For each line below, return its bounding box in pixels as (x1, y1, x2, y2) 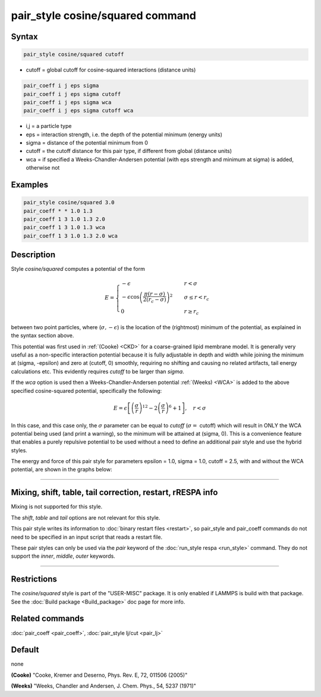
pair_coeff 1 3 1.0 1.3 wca (23, 224, 105, 231)
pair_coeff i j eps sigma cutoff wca (23, 107, 134, 114)
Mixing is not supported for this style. (11, 503, 103, 510)
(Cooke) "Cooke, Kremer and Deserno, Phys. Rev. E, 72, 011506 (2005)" (11, 671, 188, 679)
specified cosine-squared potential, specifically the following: (11, 387, 162, 394)
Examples (11, 180, 49, 190)
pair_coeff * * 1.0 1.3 (23, 207, 93, 214)
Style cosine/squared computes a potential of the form (11, 265, 145, 273)
